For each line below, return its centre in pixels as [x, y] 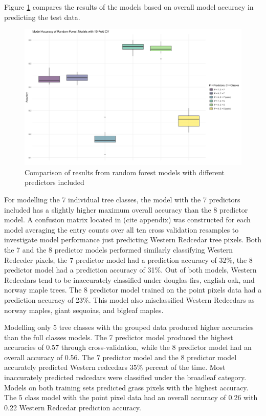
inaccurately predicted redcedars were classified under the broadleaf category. [125, 377]
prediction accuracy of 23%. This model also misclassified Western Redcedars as [129, 299]
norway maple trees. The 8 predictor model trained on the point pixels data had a [133, 290]
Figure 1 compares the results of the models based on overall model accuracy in [129, 7]
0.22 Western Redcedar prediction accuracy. [73, 407]
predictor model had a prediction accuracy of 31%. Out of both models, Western [130, 270]
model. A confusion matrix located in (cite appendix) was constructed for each [127, 220]
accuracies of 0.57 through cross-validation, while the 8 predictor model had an [128, 347]
